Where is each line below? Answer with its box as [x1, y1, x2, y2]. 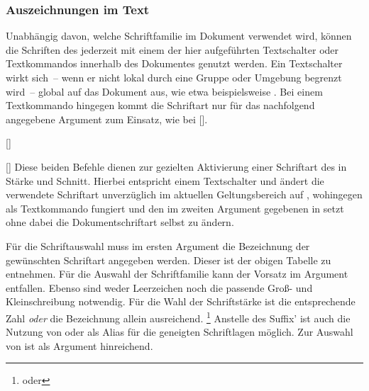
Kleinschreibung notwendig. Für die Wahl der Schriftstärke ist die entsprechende [6, 294, 356, 309]
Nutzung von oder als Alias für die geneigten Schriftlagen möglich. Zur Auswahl [6, 324, 353, 339]
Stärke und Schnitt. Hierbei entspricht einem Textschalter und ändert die [6, 173, 324, 188]
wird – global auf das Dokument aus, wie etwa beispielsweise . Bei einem [6, 84, 323, 98]
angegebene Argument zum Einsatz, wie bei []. [6, 111, 208, 126]
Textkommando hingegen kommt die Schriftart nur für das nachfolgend [6, 98, 315, 113]
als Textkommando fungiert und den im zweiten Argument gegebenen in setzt [6, 200, 344, 215]
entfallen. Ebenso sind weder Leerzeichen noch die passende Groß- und [6, 280, 313, 295]
